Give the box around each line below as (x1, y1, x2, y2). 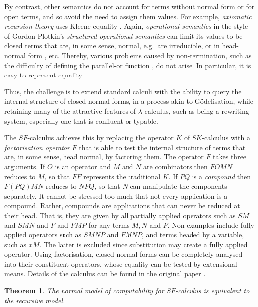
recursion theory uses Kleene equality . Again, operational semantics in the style (4, 21, 248, 31)
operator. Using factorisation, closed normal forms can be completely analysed (4, 249, 243, 259)
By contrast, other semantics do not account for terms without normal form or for (4, 1, 255, 11)
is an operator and (55, 161, 111, 171)
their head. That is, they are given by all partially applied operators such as (4, 210, 236, 220)
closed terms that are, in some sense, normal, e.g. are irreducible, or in (4, 40, 220, 51)
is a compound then (192, 171, 251, 181)
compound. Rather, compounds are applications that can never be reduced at (4, 200, 240, 211)
